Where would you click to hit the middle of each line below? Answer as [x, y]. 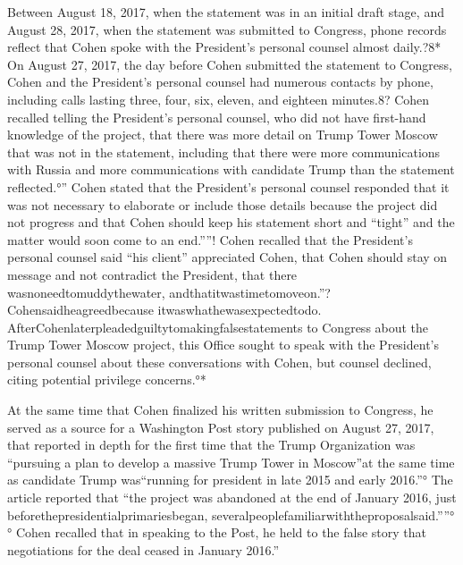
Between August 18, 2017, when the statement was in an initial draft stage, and [226, 12]
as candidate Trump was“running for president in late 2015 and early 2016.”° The [230, 480]
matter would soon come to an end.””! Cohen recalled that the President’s [210, 239]
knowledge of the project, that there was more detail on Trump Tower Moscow [223, 135]
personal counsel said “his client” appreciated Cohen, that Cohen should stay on [227, 257]
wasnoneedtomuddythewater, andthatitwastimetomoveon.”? [169, 292]
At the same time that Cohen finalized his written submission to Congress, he [220, 410]
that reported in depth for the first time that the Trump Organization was [211, 445]
